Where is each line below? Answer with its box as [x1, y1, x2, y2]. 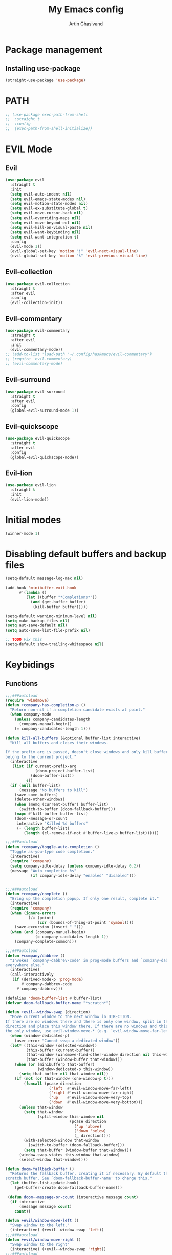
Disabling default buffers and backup [5, 548, 167, 560]
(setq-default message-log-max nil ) [5, 576, 83, 581]
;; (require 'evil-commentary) [5, 357, 72, 362]
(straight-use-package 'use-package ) [5, 78, 86, 83]
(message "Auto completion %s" [10, 868, 77, 873]
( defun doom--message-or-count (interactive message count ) [7, 1194, 139, 1200]
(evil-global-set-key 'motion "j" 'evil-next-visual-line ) [10, 249, 139, 254]
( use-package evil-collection [5, 281, 70, 286]
